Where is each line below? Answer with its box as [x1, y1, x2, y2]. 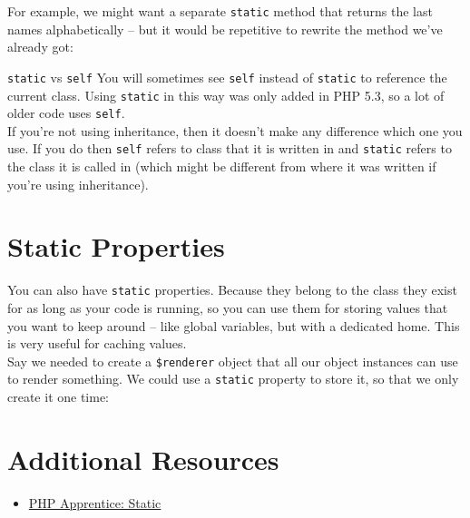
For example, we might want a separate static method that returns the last [7, 2, 433, 20]
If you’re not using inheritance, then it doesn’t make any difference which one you [7, 121, 463, 140]
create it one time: [7, 387, 110, 406]
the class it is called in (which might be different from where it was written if [7, 157, 436, 176]
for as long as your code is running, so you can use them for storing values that [7, 298, 448, 318]
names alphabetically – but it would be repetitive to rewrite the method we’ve [7, 19, 443, 38]
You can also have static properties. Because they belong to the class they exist [7, 280, 457, 299]
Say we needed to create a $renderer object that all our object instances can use [7, 351, 458, 370]
